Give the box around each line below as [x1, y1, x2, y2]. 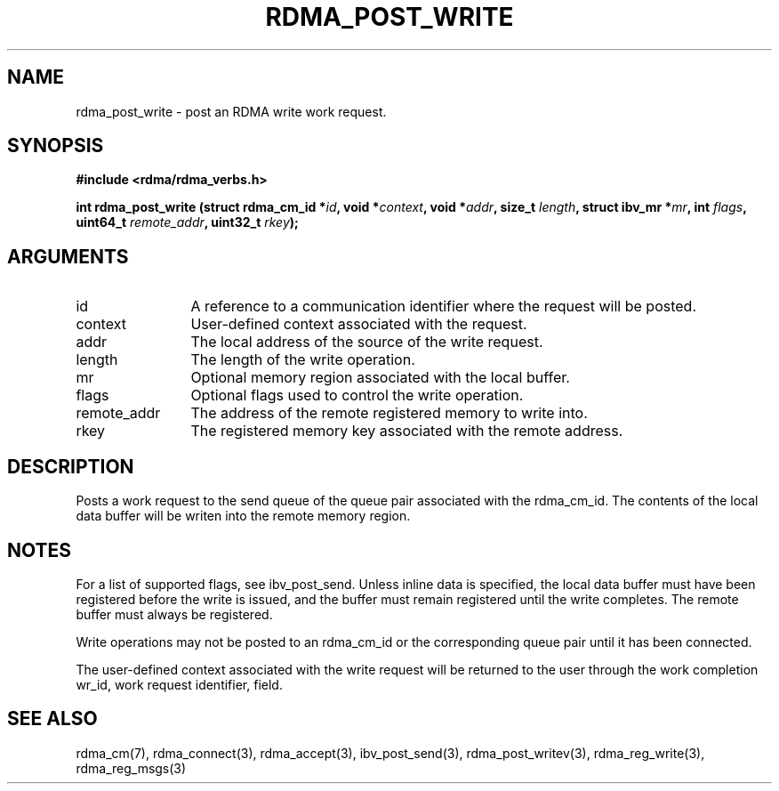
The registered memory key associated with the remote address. [190, 422, 623, 440]
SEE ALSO [7, 707, 98, 730]
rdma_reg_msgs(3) [76, 760, 187, 776]
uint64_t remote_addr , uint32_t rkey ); [76, 214, 299, 230]
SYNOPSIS [7, 134, 104, 157]
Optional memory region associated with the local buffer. [190, 368, 570, 387]
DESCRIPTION [7, 455, 134, 478]
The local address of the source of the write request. [190, 333, 543, 351]
